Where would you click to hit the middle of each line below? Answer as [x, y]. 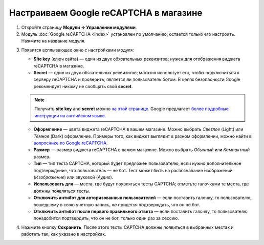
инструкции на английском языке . [70, 115]
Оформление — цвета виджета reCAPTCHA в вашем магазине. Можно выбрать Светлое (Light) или [138, 129]
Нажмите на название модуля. [53, 41]
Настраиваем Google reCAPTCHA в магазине [106, 13]
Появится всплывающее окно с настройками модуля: [78, 50]
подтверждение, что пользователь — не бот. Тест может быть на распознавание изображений [133, 170]
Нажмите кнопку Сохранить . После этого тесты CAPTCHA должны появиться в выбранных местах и [128, 227]
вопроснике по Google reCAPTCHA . [70, 143]
